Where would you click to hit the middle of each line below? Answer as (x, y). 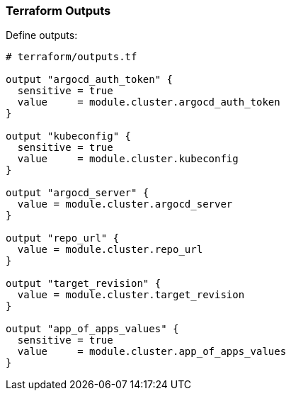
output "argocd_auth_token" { (90, 80)
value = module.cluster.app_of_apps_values (152, 352)
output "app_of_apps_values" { (92, 329)
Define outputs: (42, 35)
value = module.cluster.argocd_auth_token (149, 102)
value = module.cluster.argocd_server (125, 204)
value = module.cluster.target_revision (131, 295)
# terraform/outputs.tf (72, 57)
